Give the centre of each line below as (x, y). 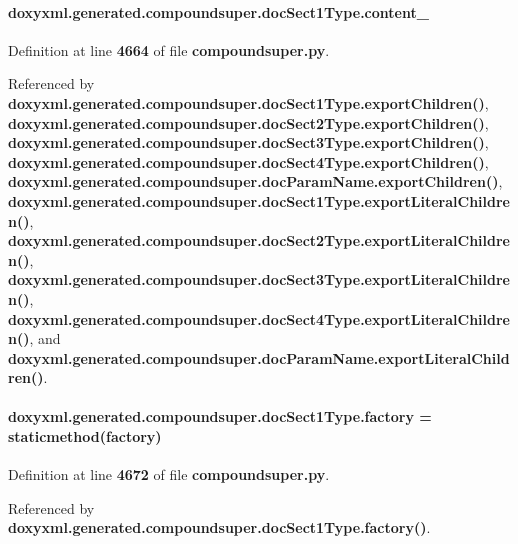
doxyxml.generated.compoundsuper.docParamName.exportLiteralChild (259, 357)
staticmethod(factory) (85, 436)
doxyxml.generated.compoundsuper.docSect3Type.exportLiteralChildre (259, 279)
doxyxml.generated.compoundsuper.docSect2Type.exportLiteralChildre (259, 240)
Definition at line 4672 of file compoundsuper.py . (169, 474)
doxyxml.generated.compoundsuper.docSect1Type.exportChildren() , (248, 102)
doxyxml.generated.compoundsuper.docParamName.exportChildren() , (255, 181)
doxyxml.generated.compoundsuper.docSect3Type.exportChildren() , (248, 142)
